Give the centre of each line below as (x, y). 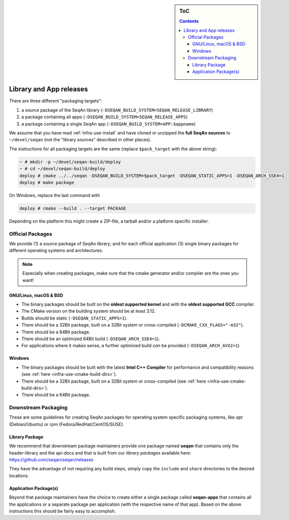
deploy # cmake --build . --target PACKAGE (73, 208)
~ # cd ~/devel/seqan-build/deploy (62, 169)
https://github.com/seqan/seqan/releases (51, 460)
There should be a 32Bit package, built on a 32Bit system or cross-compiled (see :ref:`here (114, 381)
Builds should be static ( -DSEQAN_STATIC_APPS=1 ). (75, 318)
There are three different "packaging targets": (56, 101)
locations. (19, 476)
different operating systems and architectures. (56, 251)
